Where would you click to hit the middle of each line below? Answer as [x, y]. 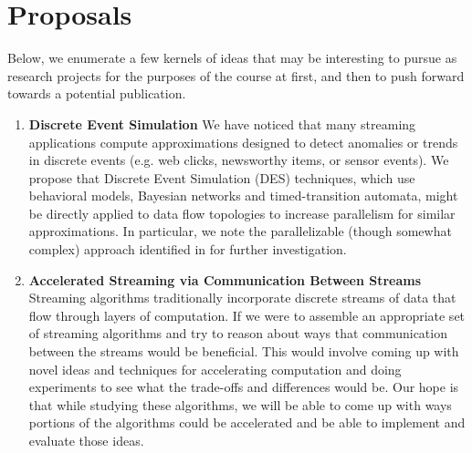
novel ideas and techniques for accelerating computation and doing [215, 369]
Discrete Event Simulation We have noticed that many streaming [222, 124]
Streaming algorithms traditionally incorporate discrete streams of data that [242, 298]
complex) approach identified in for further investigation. [188, 249]
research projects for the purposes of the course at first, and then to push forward [236, 75]
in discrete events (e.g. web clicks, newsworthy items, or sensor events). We [239, 160]
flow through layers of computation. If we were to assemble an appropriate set [247, 315]
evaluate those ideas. [86, 440]
